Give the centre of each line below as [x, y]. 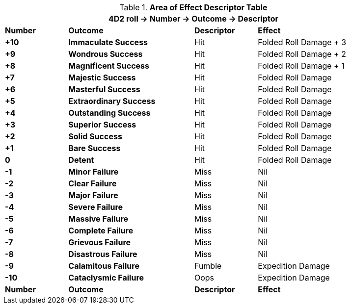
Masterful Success [104, 89]
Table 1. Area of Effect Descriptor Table [193, 7]
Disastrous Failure [103, 254]
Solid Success [95, 136]
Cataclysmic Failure [106, 278]
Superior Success [102, 125]
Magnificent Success [109, 66]
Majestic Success [102, 77]
